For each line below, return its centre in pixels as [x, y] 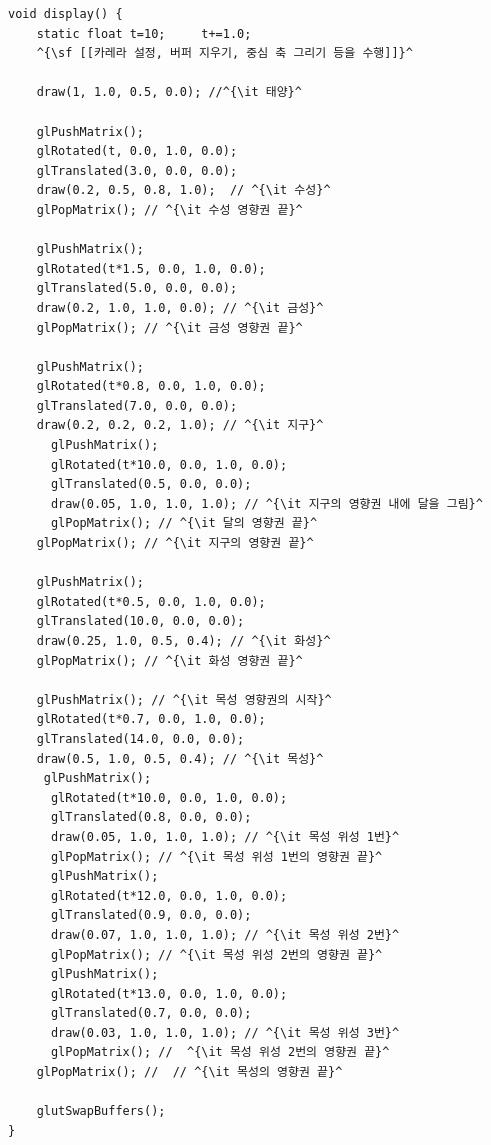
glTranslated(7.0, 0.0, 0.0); [137, 405]
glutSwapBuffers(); [101, 1111]
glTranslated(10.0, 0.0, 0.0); [140, 621]
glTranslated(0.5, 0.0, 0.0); [151, 484]
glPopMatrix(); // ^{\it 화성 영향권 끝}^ [169, 660]
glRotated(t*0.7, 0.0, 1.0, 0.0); [151, 719]
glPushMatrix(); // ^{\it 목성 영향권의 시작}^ [184, 699]
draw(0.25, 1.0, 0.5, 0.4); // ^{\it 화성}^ [183, 641]
